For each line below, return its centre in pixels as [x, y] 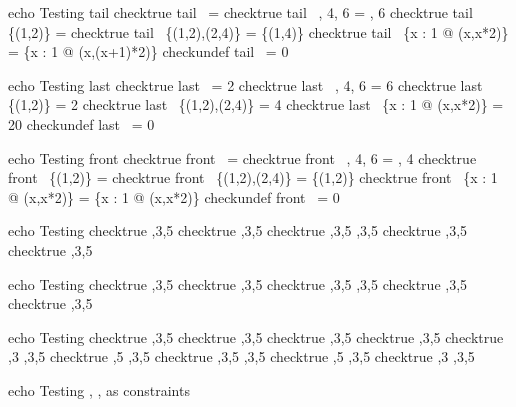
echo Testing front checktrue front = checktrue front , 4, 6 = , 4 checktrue [242, 157]
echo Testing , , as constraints [99, 389]
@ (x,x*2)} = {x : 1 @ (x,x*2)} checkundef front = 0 [174, 196]
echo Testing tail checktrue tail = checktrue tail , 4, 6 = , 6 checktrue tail [240, 12]
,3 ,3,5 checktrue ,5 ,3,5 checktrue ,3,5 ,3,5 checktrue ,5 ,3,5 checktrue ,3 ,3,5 [241, 356]
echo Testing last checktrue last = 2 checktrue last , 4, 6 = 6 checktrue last [245, 84]
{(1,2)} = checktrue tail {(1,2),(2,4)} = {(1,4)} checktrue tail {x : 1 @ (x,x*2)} [258, 31]
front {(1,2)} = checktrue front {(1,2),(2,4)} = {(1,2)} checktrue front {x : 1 [253, 177]
